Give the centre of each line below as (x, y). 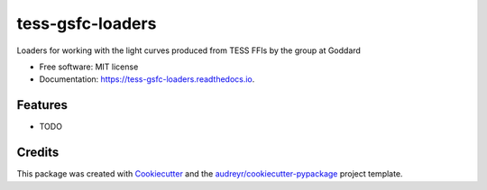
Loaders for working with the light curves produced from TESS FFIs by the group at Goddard (188, 50)
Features (42, 105)
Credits (38, 153)
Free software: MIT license (89, 67)
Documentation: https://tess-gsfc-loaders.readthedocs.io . (147, 79)
